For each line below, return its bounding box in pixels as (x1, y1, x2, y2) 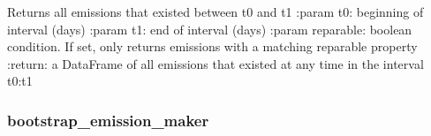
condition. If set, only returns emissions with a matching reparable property (7, 37, 418, 56)
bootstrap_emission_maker (7, 109, 209, 131)
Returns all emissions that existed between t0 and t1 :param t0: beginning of (7, 3, 424, 20)
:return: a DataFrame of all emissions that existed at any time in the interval (7, 54, 424, 72)
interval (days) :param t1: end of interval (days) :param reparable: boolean (7, 19, 412, 38)
